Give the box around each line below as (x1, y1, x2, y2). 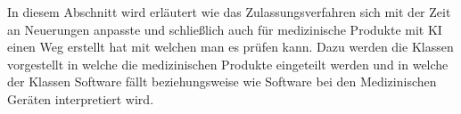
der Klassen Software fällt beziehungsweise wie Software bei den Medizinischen (7, 72, 437, 91)
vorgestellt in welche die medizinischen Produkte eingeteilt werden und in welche (7, 54, 449, 73)
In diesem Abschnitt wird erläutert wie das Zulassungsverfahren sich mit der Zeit (7, 3, 451, 20)
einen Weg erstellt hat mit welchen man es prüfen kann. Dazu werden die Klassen (7, 37, 454, 56)
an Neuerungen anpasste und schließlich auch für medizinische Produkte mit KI (7, 20, 442, 38)
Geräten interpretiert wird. (7, 89, 154, 108)
